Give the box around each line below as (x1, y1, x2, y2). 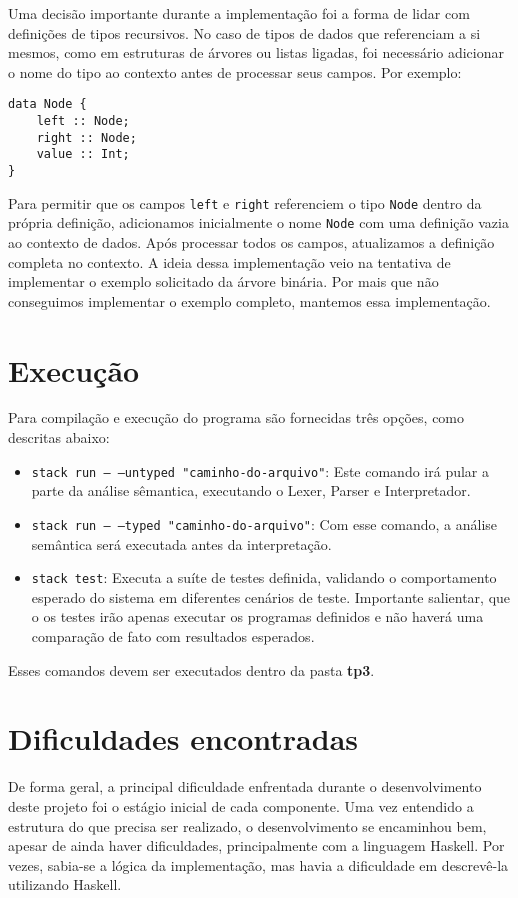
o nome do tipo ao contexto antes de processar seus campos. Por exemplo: (8, 61, 462, 82)
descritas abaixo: (8, 427, 110, 448)
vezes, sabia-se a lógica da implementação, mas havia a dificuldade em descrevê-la (8, 854, 509, 875)
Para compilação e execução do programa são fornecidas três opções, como (8, 407, 465, 428)
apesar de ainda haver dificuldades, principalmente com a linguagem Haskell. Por (8, 835, 505, 856)
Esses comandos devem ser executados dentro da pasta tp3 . (8, 659, 375, 680)
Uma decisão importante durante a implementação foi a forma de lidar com (8, 3, 470, 23)
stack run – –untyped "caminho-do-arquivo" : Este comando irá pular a (31, 460, 489, 481)
